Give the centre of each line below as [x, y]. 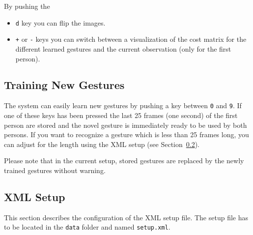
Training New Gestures [64, 85]
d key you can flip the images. [60, 22]
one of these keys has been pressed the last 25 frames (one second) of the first [121, 115]
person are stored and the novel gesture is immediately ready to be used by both [126, 125]
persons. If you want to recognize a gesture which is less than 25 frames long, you [126, 134]
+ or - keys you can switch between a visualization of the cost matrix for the [131, 39]
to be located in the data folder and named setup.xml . [87, 227]
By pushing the [27, 6]
